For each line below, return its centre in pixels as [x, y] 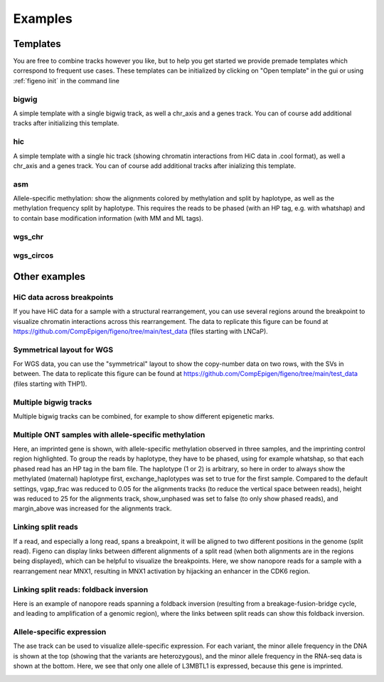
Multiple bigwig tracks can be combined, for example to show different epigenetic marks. [144, 416]
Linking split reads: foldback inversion [81, 589]
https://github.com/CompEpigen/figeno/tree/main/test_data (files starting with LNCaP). [140, 331]
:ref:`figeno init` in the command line [66, 80]
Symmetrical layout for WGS [63, 350]
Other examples [49, 277]
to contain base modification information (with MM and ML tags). [108, 218]
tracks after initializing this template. [66, 123]
